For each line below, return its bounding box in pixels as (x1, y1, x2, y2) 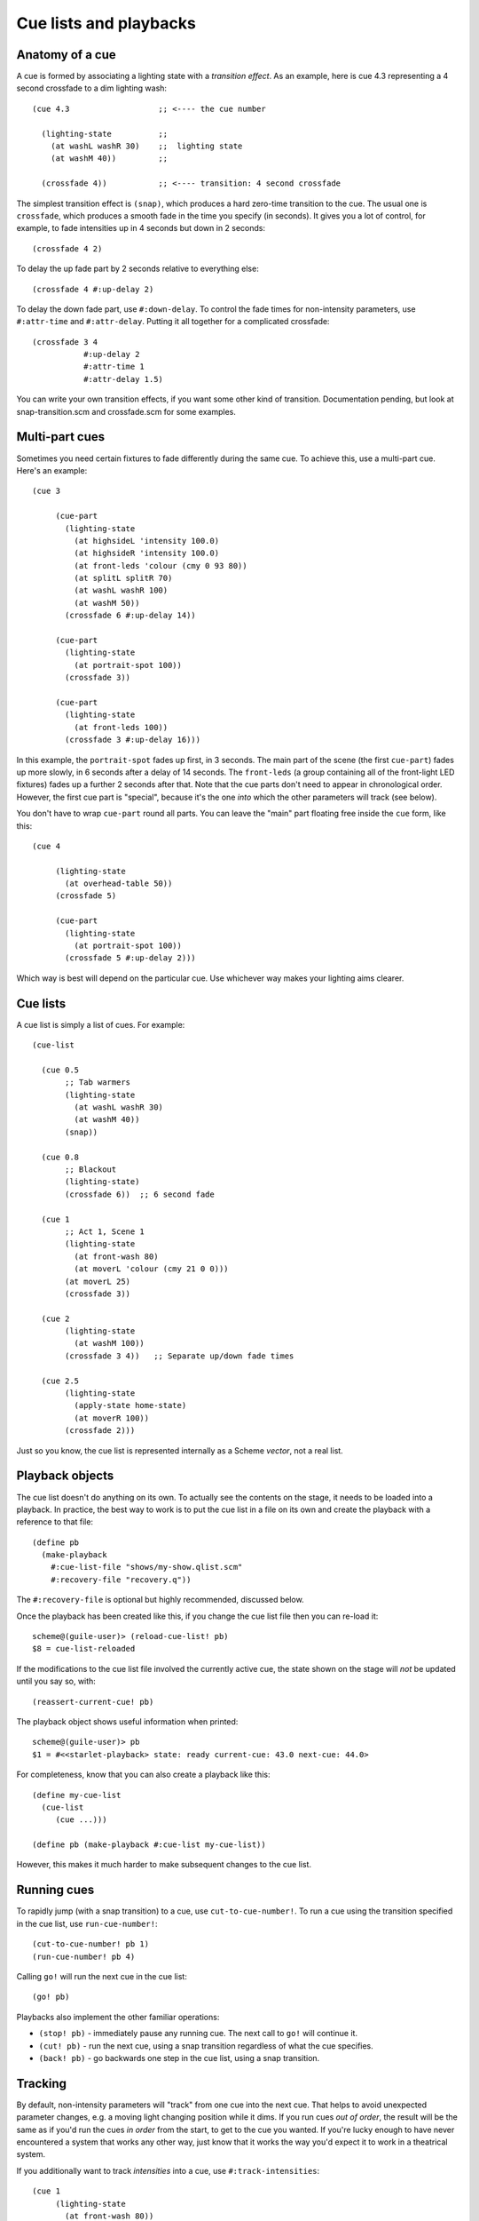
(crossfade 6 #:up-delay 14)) (65, 610, 197, 621)
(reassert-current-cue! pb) (32, 1697, 154, 1707)
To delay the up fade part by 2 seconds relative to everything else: (16, 263, 259, 275)
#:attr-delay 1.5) (82, 374, 164, 384)
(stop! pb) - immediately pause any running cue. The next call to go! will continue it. (38, 2028, 358, 2039)
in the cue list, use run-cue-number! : (16, 1918, 158, 1929)
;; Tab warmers (65, 1078, 131, 1087)
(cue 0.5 (41, 1064, 80, 1075)
